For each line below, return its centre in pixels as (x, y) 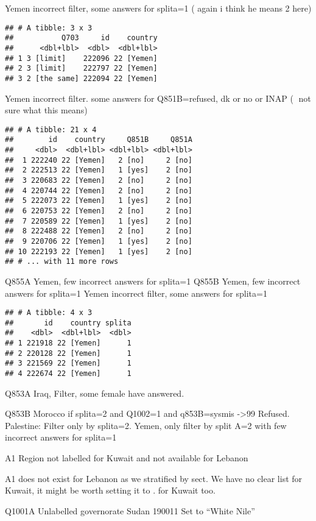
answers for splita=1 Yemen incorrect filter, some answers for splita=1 (136, 293)
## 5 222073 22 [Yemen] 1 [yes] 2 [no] (99, 201)
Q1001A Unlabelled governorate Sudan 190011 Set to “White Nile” (130, 510)
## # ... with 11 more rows (62, 262)
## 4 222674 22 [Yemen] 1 (68, 374)
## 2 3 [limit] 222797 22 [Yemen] (81, 69)
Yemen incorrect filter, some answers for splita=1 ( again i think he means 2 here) (158, 8)
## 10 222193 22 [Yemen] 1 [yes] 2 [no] (99, 251)
